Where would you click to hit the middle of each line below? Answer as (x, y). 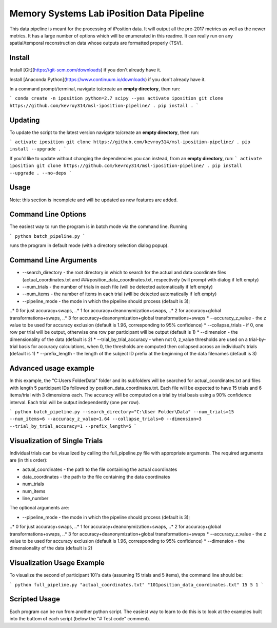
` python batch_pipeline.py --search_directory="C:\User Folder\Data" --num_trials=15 (122, 412)
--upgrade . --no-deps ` (41, 173)
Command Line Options (48, 214)
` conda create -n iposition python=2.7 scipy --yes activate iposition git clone (116, 98)
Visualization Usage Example (57, 563)
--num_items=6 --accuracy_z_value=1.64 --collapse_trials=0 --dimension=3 (106, 419)
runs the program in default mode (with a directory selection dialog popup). (89, 245)
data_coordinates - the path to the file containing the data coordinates (96, 477)
